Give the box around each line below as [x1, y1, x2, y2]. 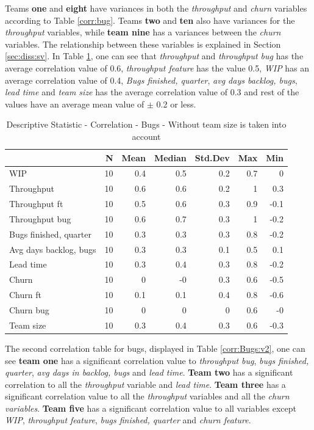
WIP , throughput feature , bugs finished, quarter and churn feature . [5, 414, 251, 426]
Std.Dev [194, 151, 230, 164]
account [132, 129, 161, 142]
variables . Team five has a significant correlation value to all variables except [5, 401, 296, 414]
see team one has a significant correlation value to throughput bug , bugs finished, [5, 354, 309, 366]
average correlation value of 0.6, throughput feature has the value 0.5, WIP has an [5, 61, 310, 74]
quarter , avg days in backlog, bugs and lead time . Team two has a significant [5, 366, 293, 379]
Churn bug [9, 303, 49, 316]
